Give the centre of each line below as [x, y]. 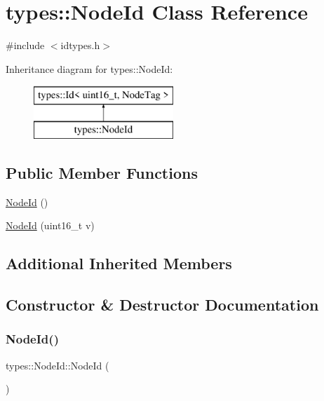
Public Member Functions [102, 172]
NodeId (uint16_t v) [50, 225]
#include [25, 45]
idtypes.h [80, 45]
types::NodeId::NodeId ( [58, 365]
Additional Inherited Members [119, 263]
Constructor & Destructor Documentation [162, 305]
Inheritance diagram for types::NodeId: [89, 68]
